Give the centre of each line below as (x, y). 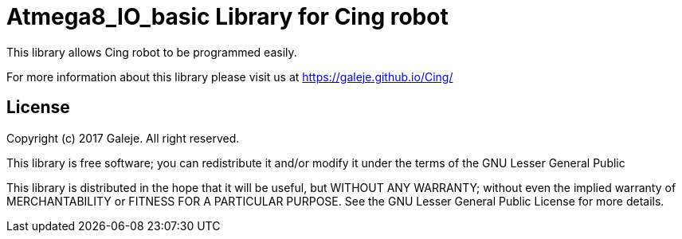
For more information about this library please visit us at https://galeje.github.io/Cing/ (230, 76)
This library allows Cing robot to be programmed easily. (152, 52)
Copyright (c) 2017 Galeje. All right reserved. (123, 138)
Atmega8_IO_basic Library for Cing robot (227, 17)
